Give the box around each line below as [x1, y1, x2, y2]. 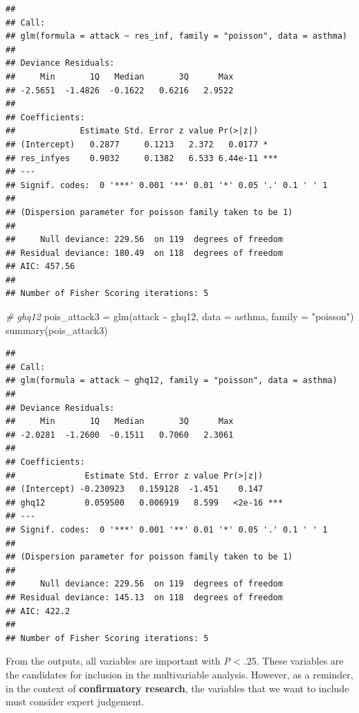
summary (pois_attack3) [6, 322, 108, 337]
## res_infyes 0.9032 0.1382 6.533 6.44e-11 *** [6, 153, 278, 163]
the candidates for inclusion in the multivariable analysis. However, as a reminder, [6, 667, 353, 681]
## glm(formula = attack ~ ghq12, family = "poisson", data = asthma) [6, 376, 338, 386]
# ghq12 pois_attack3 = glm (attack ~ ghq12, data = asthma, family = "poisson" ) [6, 309, 354, 324]
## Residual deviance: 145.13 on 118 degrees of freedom [6, 592, 283, 602]
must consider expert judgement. [6, 694, 145, 709]
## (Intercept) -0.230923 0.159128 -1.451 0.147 [6, 484, 264, 494]
